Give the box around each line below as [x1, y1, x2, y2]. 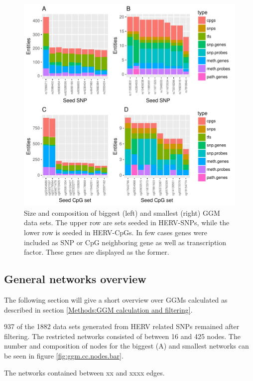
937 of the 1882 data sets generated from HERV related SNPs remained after [4, 321, 240, 332]
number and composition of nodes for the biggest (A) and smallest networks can [4, 341, 249, 351]
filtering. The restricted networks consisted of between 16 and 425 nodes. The [4, 331, 241, 341]
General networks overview [4, 271, 146, 287]
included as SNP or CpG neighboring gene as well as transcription [24, 237, 226, 247]
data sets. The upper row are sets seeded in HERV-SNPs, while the [24, 217, 230, 228]
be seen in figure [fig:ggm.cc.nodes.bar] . [4, 350, 124, 361]
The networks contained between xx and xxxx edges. [4, 367, 165, 378]
